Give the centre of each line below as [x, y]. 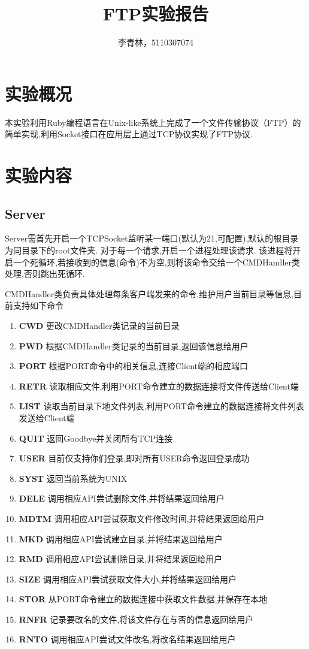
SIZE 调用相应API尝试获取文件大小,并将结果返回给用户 [128, 579]
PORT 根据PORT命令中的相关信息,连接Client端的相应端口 [134, 366]
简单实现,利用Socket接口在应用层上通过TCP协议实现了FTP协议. [129, 134]
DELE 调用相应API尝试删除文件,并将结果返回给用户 [122, 498]
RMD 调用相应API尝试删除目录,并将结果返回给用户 [121, 559]
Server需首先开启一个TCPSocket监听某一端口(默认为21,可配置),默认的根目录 [152, 238]
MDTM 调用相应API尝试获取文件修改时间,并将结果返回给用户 [142, 518]
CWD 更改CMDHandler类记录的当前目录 [99, 325]
